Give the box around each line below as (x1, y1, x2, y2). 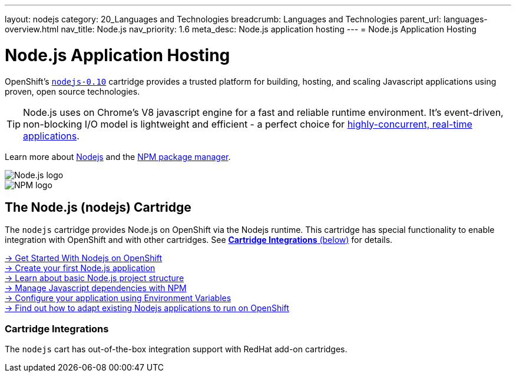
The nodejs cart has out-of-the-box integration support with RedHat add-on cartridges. (5, 344, 348, 355)
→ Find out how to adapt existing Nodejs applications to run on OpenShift (5, 303, 289, 313)
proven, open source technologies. (5, 86, 140, 96)
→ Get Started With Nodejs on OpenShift (5, 253, 163, 263)
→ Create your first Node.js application (5, 263, 156, 273)
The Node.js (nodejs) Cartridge (5, 199, 191, 215)
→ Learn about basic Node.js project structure (5, 273, 184, 283)
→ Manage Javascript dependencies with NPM (5, 283, 187, 293)
